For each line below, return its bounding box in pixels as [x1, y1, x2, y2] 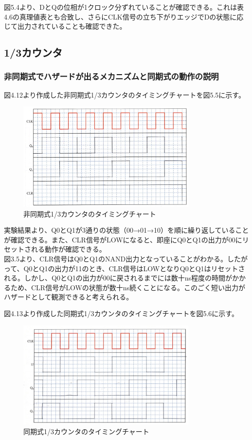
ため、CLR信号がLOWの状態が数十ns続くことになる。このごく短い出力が [10, 282, 246, 292]
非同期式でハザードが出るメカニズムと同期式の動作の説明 [4, 70, 219, 82]
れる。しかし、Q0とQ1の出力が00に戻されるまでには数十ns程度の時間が [4, 273, 233, 283]
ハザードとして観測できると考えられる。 [4, 292, 133, 302]
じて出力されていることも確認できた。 [4, 21, 126, 31]
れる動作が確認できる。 [31, 244, 106, 254]
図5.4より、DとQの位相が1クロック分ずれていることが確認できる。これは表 [4, 2, 244, 12]
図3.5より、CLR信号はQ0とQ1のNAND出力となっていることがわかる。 [4, 254, 228, 264]
